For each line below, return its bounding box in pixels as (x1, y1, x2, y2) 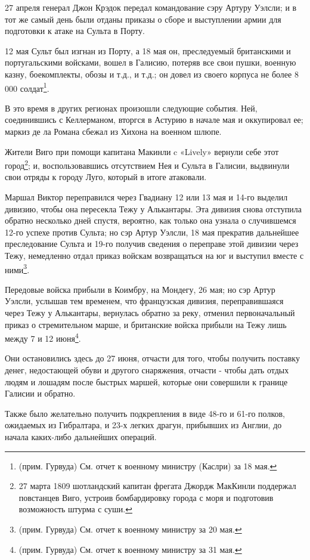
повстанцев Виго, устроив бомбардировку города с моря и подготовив (18, 491, 274, 503)
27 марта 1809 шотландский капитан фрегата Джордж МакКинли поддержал (18, 479, 296, 492)
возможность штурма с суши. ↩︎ (18, 503, 132, 515)
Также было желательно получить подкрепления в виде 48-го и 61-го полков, (5, 407, 286, 419)
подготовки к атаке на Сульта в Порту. (5, 24, 145, 37)
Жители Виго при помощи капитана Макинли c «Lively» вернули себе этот (5, 145, 279, 157)
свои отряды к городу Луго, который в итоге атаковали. (5, 171, 207, 183)
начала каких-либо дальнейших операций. (5, 431, 157, 443)
